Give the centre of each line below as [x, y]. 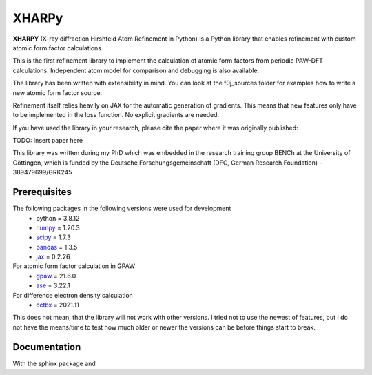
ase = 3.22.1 [53, 285]
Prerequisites [42, 192]
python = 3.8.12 [58, 218]
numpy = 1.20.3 [58, 227]
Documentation [47, 347]
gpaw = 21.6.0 [56, 276]
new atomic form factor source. [58, 92]
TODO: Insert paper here [48, 141]
